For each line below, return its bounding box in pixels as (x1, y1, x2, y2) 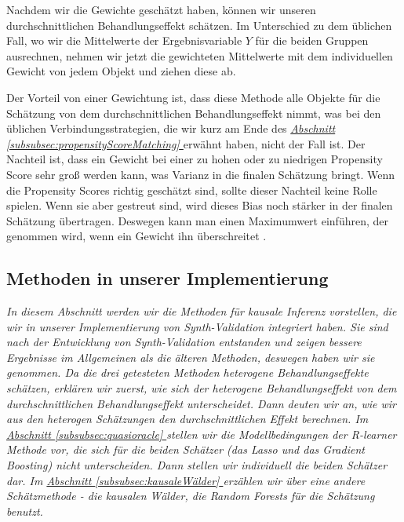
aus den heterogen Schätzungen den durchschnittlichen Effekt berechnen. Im (6, 411, 369, 427)
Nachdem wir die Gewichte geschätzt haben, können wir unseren (6, 2, 316, 17)
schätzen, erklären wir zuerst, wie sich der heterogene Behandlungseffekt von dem (6, 380, 397, 396)
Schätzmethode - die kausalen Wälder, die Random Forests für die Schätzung (6, 487, 375, 504)
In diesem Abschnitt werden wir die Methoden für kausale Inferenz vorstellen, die (6, 303, 397, 319)
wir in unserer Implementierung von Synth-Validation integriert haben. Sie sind (6, 318, 388, 334)
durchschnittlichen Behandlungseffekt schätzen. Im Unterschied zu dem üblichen (6, 16, 392, 33)
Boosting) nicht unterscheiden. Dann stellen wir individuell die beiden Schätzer (6, 457, 388, 473)
